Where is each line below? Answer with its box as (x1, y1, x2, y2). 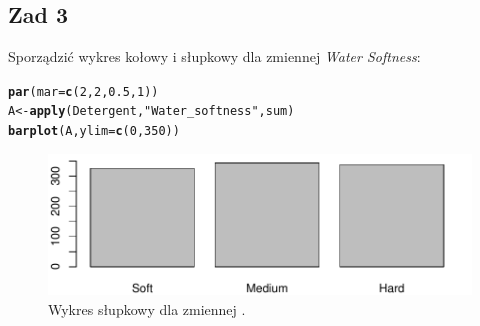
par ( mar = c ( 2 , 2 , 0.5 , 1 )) (8, 84, 159, 99)
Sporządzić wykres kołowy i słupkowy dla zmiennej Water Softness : (8, 46, 421, 67)
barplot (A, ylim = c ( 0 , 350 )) (8, 124, 180, 139)
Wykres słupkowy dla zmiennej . (48, 298, 246, 319)
